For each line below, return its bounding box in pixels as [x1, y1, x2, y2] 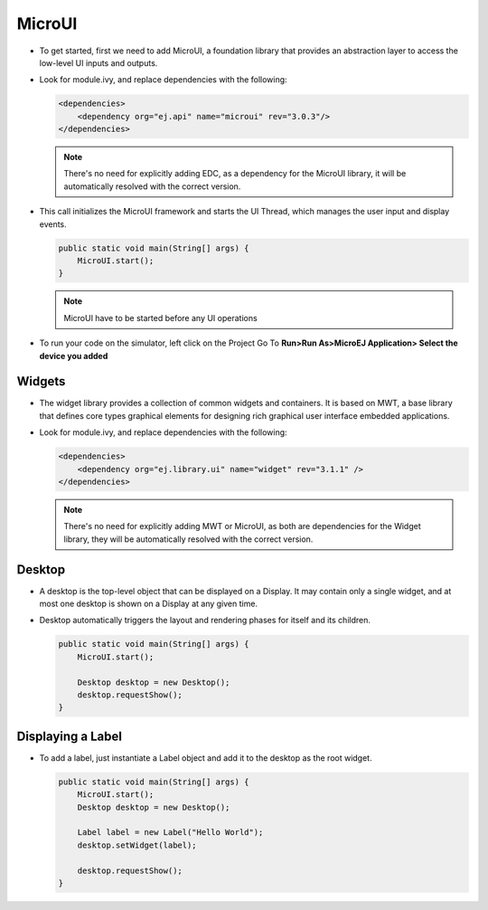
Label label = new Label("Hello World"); [77, 828, 264, 838]
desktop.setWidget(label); [77, 839, 198, 850]
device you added [39, 350, 108, 361]
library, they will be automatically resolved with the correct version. [63, 534, 314, 545]
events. [39, 218, 67, 230]
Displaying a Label [16, 728, 122, 744]
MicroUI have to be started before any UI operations [63, 312, 258, 323]
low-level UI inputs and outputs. [39, 57, 158, 68]
